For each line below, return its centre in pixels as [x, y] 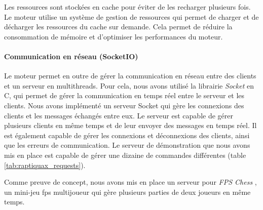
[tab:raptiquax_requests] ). [45, 165]
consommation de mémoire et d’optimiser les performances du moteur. [114, 36]
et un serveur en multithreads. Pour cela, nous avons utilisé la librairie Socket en [129, 85]
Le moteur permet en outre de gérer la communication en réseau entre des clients [130, 76]
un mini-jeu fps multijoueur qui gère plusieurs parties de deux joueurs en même [127, 192]
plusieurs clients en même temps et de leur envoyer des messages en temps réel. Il [130, 125]
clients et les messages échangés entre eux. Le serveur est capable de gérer [119, 115]
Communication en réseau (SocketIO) [71, 56]
